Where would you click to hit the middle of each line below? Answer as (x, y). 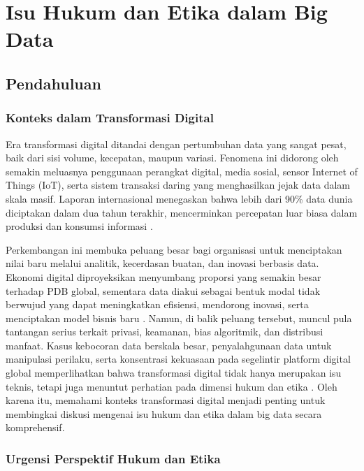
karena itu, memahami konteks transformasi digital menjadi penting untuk (166, 400)
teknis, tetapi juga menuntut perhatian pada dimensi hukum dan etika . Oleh (172, 386)
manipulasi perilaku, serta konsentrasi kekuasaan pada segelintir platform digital (178, 359)
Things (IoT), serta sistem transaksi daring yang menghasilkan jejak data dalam (178, 185)
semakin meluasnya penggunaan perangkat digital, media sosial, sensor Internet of (182, 171)
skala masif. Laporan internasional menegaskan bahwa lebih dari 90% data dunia (179, 198)
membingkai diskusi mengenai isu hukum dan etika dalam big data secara (164, 413)
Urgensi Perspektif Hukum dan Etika (113, 458)
